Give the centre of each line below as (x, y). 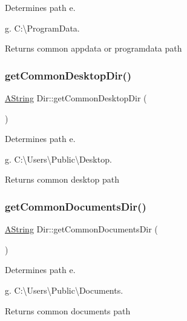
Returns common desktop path (62, 179)
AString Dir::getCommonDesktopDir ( (76, 98)
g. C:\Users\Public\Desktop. (58, 159)
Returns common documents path (68, 310)
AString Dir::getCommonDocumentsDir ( (81, 229)
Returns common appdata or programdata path (93, 48)
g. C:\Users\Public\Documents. (64, 290)
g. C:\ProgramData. (42, 28)
